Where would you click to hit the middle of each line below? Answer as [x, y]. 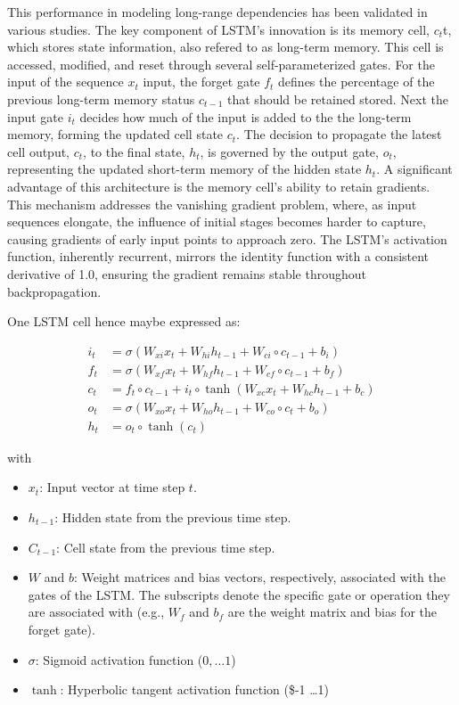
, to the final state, [134, 151]
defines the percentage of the [357, 82]
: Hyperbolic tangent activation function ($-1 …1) [195, 689]
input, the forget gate [201, 82]
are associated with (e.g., [96, 612]
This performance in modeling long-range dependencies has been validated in [217, 12]
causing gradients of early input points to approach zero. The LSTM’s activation [227, 238]
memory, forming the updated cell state [115, 134]
